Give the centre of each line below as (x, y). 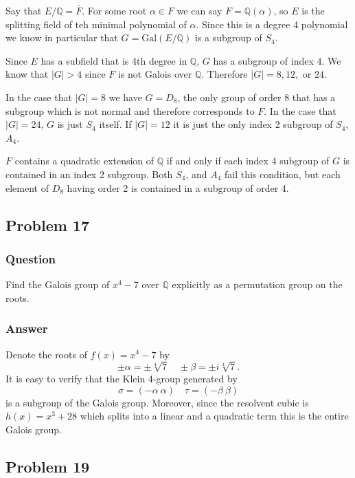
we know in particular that (62, 37)
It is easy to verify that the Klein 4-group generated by (122, 379)
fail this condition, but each (283, 174)
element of (27, 187)
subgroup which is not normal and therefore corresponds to (130, 110)
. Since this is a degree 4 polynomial (272, 24)
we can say (199, 10)
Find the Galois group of (58, 284)
